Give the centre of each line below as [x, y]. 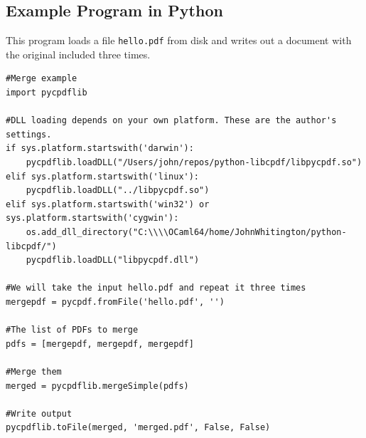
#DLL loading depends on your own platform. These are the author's [171, 121]
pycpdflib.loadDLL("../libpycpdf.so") [118, 191]
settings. [29, 134]
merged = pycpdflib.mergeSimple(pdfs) [97, 386]
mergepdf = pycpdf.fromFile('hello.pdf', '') [115, 302]
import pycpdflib [47, 93]
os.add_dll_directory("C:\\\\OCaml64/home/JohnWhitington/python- [186, 232]
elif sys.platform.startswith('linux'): [103, 176]
